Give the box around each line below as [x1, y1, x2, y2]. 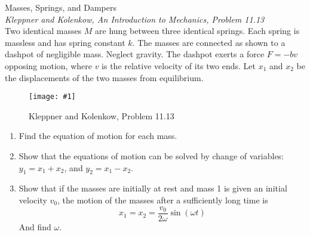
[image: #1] [29, 92, 76, 101]
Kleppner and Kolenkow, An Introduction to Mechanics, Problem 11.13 [5, 13, 265, 25]
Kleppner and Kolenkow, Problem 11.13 [29, 109, 174, 122]
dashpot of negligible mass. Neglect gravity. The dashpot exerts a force [5, 48, 265, 60]
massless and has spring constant [5, 36, 125, 48]
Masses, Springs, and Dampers [5, 1, 116, 13]
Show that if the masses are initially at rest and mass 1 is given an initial [19, 182, 287, 194]
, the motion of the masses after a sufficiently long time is [57, 193, 268, 206]
